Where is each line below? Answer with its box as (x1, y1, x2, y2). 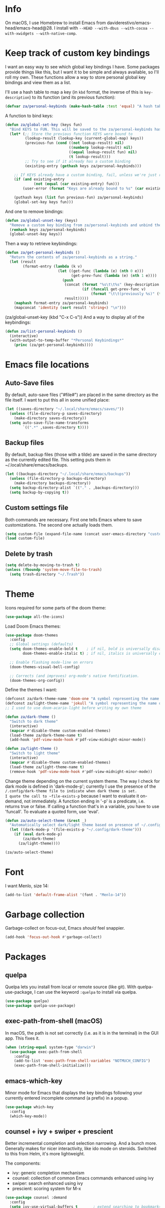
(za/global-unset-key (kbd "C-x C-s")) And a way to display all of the (5, 314, 145, 320)
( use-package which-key (5, 1105, 54, 1109)
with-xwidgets (5, 31, 34, 36)
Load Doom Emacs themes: (5, 623, 61, 629)
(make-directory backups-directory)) (14, 481, 91, 486)
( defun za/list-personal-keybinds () (5, 329, 82, 334)
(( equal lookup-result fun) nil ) (68, 150, 137, 155)
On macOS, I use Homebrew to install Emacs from (5, 20, 107, 26)
